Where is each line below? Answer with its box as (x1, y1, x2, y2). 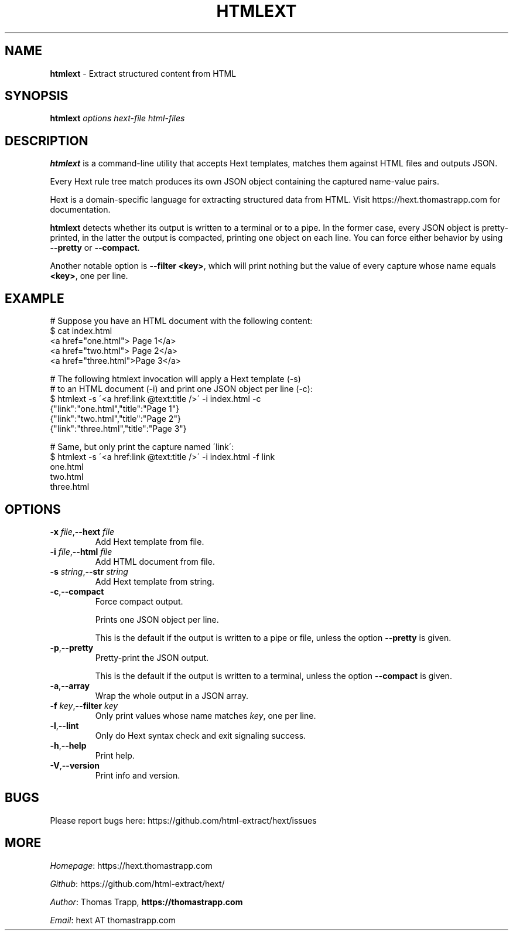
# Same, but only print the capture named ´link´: (50, 442, 234, 452)
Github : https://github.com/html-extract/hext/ (50, 878, 225, 889)
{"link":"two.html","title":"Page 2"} (50, 414, 181, 424)
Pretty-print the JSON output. (95, 652, 209, 663)
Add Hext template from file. (95, 536, 204, 547)
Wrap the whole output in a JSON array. (95, 690, 249, 701)
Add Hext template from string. (95, 576, 214, 586)
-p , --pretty (50, 642, 94, 653)
